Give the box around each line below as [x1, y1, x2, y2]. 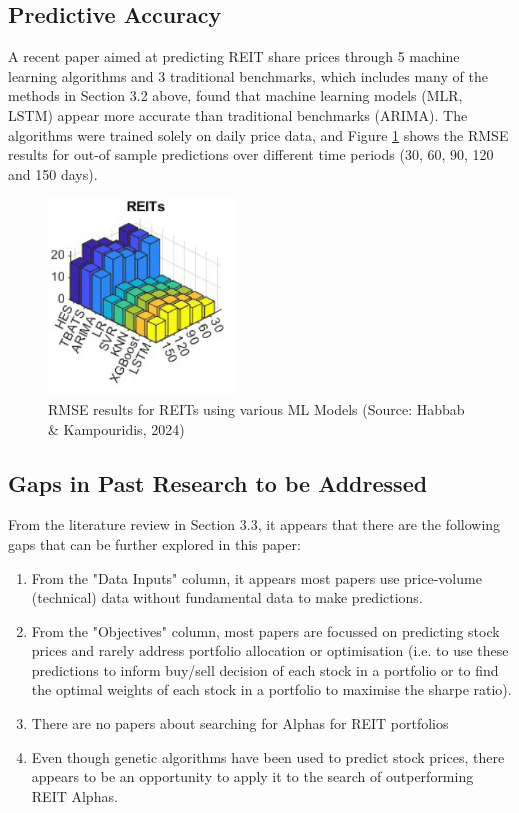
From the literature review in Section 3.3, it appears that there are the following [8, 514, 501, 535]
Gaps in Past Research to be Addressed [8, 467, 428, 498]
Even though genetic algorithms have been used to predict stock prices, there [31, 746, 505, 767]
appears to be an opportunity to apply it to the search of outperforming [31, 766, 474, 787]
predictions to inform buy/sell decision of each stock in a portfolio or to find [31, 659, 499, 680]
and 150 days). [8, 163, 98, 184]
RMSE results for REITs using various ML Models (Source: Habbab [48, 398, 465, 419]
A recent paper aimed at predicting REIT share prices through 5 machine [8, 46, 460, 67]
